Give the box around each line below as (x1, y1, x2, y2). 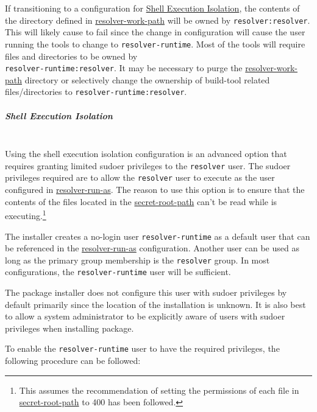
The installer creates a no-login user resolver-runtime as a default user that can (5, 229, 310, 242)
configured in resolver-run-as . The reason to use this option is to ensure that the (5, 183, 305, 196)
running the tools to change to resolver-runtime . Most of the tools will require (5, 37, 305, 50)
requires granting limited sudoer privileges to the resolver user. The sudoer (5, 159, 291, 172)
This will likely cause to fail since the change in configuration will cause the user (5, 26, 305, 38)
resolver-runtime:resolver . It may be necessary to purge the (5, 61, 243, 74)
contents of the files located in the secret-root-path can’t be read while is (5, 195, 277, 208)
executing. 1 (5, 208, 46, 222)
